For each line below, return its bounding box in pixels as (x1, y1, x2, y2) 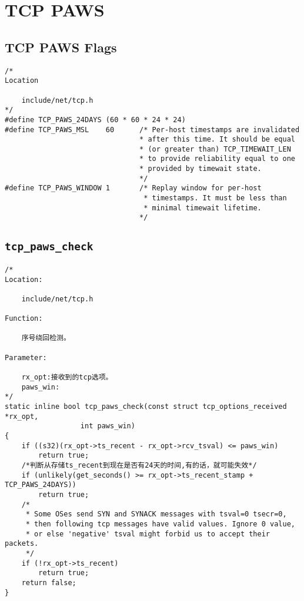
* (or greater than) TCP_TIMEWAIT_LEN (139, 145, 291, 153)
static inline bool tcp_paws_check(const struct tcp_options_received (5, 402, 287, 411)
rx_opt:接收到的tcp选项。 (21, 373, 113, 382)
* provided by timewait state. (139, 164, 262, 173)
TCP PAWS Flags (5, 38, 117, 56)
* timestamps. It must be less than (143, 194, 287, 203)
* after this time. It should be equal (139, 135, 295, 144)
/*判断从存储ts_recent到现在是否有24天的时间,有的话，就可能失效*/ (21, 461, 257, 469)
